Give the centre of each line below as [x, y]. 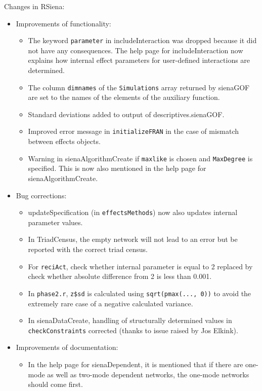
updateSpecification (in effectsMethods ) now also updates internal [133, 212]
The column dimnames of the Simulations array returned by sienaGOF [139, 87]
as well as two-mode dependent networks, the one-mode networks [148, 374]
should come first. [55, 384]
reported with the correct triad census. [88, 249]
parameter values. [55, 222]
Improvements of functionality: [63, 23]
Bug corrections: [41, 195]
